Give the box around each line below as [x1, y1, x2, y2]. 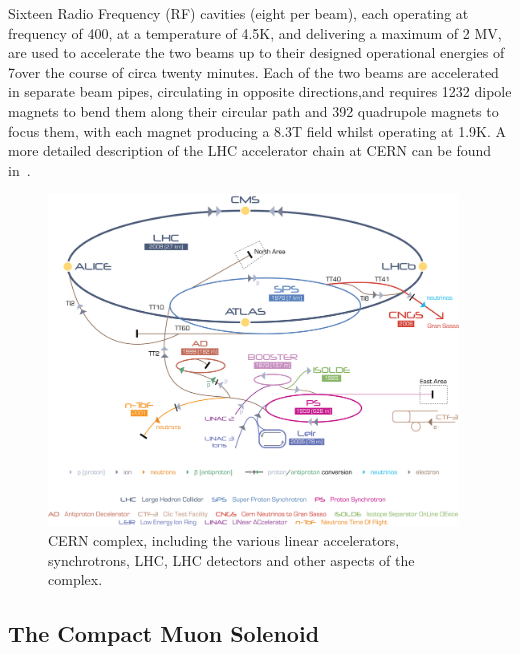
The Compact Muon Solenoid [8, 618, 320, 649]
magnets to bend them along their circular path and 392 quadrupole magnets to [8, 100, 499, 121]
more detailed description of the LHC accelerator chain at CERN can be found [8, 140, 492, 161]
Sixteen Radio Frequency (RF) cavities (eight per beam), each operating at [8, 3, 469, 23]
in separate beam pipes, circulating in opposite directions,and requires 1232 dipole [8, 81, 512, 102]
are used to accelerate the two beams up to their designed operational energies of [8, 42, 505, 63]
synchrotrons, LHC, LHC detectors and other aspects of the [48, 549, 415, 570]
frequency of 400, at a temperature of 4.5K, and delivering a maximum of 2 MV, [8, 22, 502, 43]
